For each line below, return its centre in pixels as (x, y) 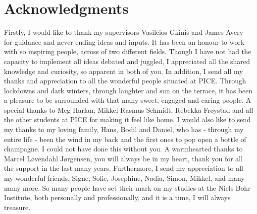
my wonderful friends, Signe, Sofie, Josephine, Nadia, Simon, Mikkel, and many (124, 178)
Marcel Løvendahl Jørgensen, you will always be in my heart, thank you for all (124, 158)
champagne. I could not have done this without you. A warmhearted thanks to (123, 149)
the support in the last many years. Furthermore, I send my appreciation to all (124, 168)
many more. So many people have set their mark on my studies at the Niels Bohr (127, 187)
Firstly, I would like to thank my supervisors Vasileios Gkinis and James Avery (124, 32)
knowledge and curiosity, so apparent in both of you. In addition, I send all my (124, 71)
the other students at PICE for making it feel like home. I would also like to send (128, 119)
